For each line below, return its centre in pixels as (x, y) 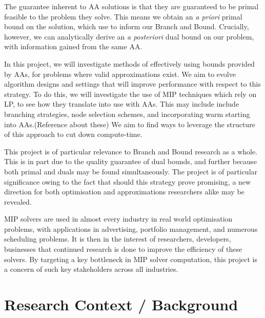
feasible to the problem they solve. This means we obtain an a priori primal (123, 16)
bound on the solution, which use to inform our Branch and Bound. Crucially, (127, 26)
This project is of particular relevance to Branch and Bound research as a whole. (131, 151)
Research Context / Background (121, 304)
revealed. (18, 201)
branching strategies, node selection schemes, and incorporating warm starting (127, 114)
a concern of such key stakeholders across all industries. (91, 269)
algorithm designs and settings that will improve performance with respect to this (132, 84)
